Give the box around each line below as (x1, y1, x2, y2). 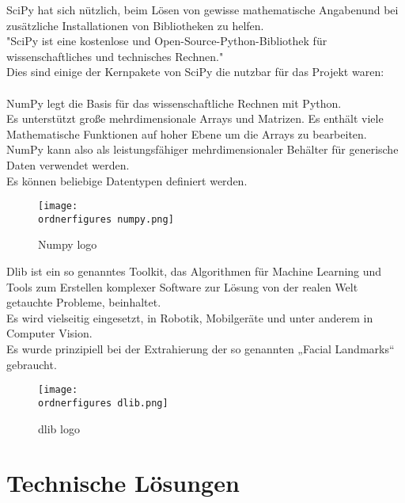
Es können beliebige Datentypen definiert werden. (6, 172, 248, 189)
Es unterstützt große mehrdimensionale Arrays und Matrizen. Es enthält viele (6, 110, 384, 127)
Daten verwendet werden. (6, 156, 130, 173)
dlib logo (38, 420, 80, 436)
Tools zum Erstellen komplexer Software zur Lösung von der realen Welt (6, 278, 358, 295)
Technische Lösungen (6, 467, 240, 499)
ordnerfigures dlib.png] (38, 397, 168, 409)
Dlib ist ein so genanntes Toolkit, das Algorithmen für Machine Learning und (6, 263, 382, 280)
